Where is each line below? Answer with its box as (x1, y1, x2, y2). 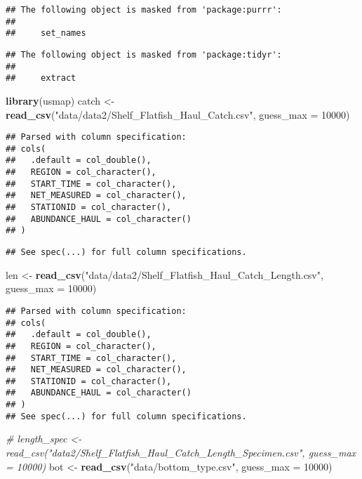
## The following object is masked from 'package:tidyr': (6, 49, 282, 60)
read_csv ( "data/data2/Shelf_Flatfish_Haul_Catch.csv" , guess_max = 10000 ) (6, 107, 350, 122)
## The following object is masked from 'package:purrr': (6, 5, 282, 15)
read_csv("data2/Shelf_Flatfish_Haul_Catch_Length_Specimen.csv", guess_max (6, 445, 356, 460)
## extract (6, 73, 76, 84)
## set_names (6, 28, 86, 39)
